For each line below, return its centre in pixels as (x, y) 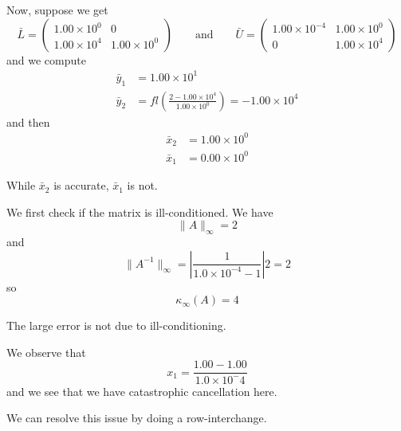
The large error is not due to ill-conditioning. (116, 325)
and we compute (46, 59)
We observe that (46, 352)
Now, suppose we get (57, 10)
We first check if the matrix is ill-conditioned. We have (140, 212)
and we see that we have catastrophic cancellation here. (142, 391)
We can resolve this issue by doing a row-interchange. (137, 418)
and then (28, 121)
